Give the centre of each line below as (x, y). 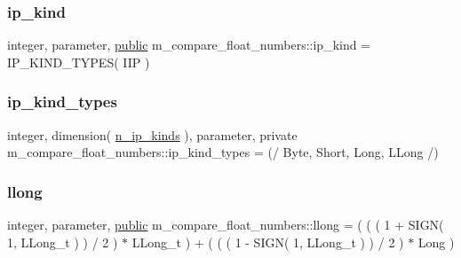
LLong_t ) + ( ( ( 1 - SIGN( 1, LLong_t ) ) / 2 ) (268, 242)
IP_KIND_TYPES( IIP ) (79, 62)
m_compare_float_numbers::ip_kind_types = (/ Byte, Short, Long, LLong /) (223, 152)
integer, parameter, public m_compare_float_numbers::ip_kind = (189, 45)
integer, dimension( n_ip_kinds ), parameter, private (152, 134)
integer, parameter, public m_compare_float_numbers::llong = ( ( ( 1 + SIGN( (226, 225)
